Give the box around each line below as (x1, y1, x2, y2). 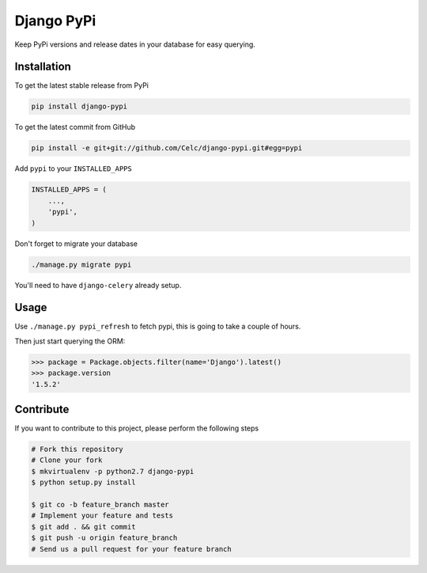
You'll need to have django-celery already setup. (14, 280, 182, 290)
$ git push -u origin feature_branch (31, 533, 178, 542)
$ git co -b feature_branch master (31, 500, 169, 509)
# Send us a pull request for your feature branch (31, 545, 232, 553)
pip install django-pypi (31, 102, 128, 111)
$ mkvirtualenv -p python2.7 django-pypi (31, 467, 195, 476)
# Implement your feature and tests (31, 511, 174, 520)
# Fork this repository (31, 445, 124, 454)
